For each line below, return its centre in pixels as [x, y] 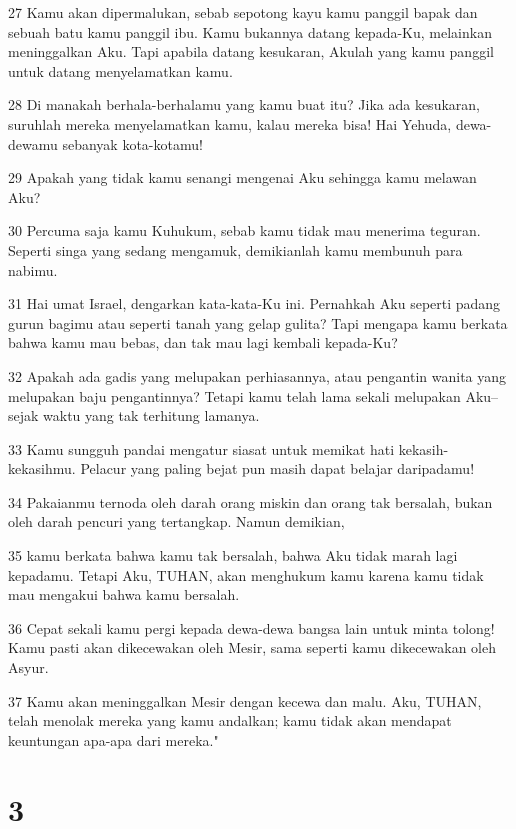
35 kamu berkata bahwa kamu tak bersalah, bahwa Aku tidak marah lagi [233, 555]
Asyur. [28, 667]
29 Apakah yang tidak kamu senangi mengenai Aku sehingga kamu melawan [242, 177]
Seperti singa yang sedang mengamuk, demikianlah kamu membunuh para [235, 249]
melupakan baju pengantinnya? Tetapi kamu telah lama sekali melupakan [234, 395]
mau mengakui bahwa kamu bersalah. [124, 594]
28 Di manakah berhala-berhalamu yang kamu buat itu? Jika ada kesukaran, [244, 104]
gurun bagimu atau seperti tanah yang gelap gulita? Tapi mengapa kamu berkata [258, 322]
